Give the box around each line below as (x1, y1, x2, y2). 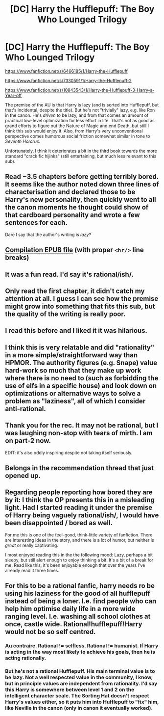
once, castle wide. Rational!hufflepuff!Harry (5, 620, 142, 629)
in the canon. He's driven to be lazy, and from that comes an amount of (5, 112, 149, 118)
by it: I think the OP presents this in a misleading (5, 496, 155, 504)
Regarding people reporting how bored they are (5, 488, 153, 497)
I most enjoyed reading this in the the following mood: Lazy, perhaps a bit (5, 552, 153, 557)
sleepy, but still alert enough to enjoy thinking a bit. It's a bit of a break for (5, 557, 154, 563)
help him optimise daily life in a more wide (5, 605, 136, 613)
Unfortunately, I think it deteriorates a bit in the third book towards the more (5, 148, 158, 154)
